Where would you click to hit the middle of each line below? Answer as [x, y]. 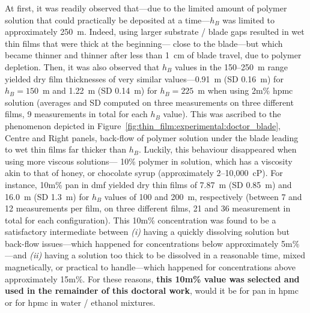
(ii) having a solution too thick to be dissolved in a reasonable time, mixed [167, 255]
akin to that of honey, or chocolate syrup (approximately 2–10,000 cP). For [144, 173]
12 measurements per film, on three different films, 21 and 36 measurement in [148, 208]
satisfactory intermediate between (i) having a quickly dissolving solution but [147, 232]
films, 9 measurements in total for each [76, 114]
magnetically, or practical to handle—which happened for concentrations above [150, 267]
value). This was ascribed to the [222, 114]
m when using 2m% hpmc [245, 90]
